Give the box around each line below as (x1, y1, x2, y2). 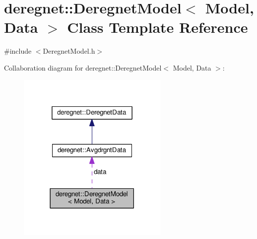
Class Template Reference (67, 17, 248, 37)
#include (4, 46, 32, 56)
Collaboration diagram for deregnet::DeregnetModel (4, 62, 162, 73)
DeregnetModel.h (43, 46, 95, 56)
